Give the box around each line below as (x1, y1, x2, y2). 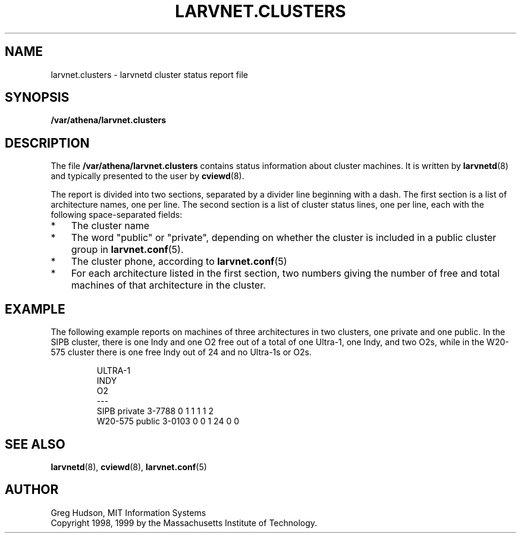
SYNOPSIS (5, 90, 70, 105)
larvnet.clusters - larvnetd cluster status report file (51, 69, 248, 80)
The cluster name (71, 220, 150, 232)
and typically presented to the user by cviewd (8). (51, 171, 244, 182)
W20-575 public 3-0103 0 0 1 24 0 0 (96, 416, 239, 427)
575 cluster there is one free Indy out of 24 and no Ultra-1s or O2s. (51, 347, 312, 358)
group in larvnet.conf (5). (71, 243, 184, 256)
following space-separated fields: (51, 209, 183, 220)
